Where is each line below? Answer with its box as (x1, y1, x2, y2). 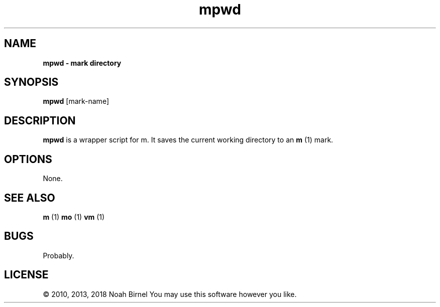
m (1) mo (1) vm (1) (43, 212, 105, 221)
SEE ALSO (4, 191, 55, 204)
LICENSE (4, 268, 49, 281)
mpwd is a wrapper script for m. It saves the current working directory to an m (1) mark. (43, 135, 334, 144)
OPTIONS (4, 152, 52, 166)
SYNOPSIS (4, 76, 59, 89)
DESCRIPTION (4, 114, 76, 127)
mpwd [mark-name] (43, 97, 109, 106)
